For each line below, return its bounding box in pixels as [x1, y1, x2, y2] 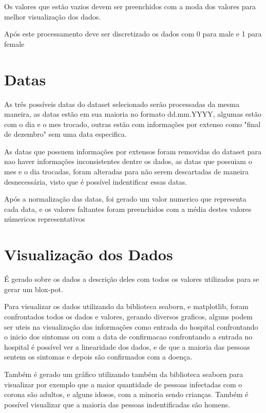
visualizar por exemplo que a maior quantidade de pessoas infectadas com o [4, 379, 242, 389]
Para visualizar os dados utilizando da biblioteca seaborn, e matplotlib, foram [4, 301, 249, 312]
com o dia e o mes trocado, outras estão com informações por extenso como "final [4, 118, 261, 129]
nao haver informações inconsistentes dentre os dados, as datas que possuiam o [4, 156, 252, 167]
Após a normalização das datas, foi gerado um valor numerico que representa [4, 193, 246, 204]
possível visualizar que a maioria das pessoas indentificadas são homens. [4, 399, 230, 409]
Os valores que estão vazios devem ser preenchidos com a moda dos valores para [4, 1, 256, 11]
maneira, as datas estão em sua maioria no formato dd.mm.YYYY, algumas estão [4, 109, 262, 119]
